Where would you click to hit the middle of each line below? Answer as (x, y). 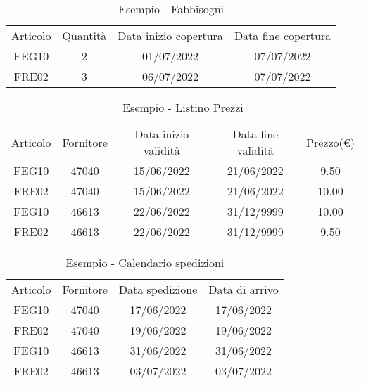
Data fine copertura (283, 35)
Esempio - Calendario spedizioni (145, 263)
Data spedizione (158, 289)
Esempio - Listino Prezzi (183, 107)
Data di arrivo (244, 289)
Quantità (84, 35)
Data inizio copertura (170, 35)
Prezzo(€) (330, 142)
